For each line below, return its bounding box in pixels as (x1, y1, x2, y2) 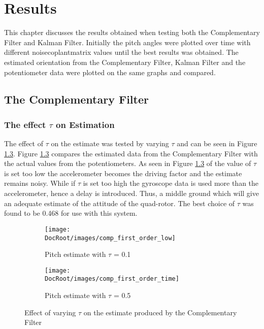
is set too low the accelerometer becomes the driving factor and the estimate (4, 168, 242, 178)
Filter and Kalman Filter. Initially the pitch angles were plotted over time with (4, 37, 251, 47)
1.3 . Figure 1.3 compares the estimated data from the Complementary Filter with (4, 148, 258, 158)
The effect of (4, 138, 43, 149)
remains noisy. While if (4, 178, 76, 188)
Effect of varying (24, 307, 76, 317)
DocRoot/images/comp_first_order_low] (45, 234, 176, 242)
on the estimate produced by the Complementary (83, 307, 237, 317)
